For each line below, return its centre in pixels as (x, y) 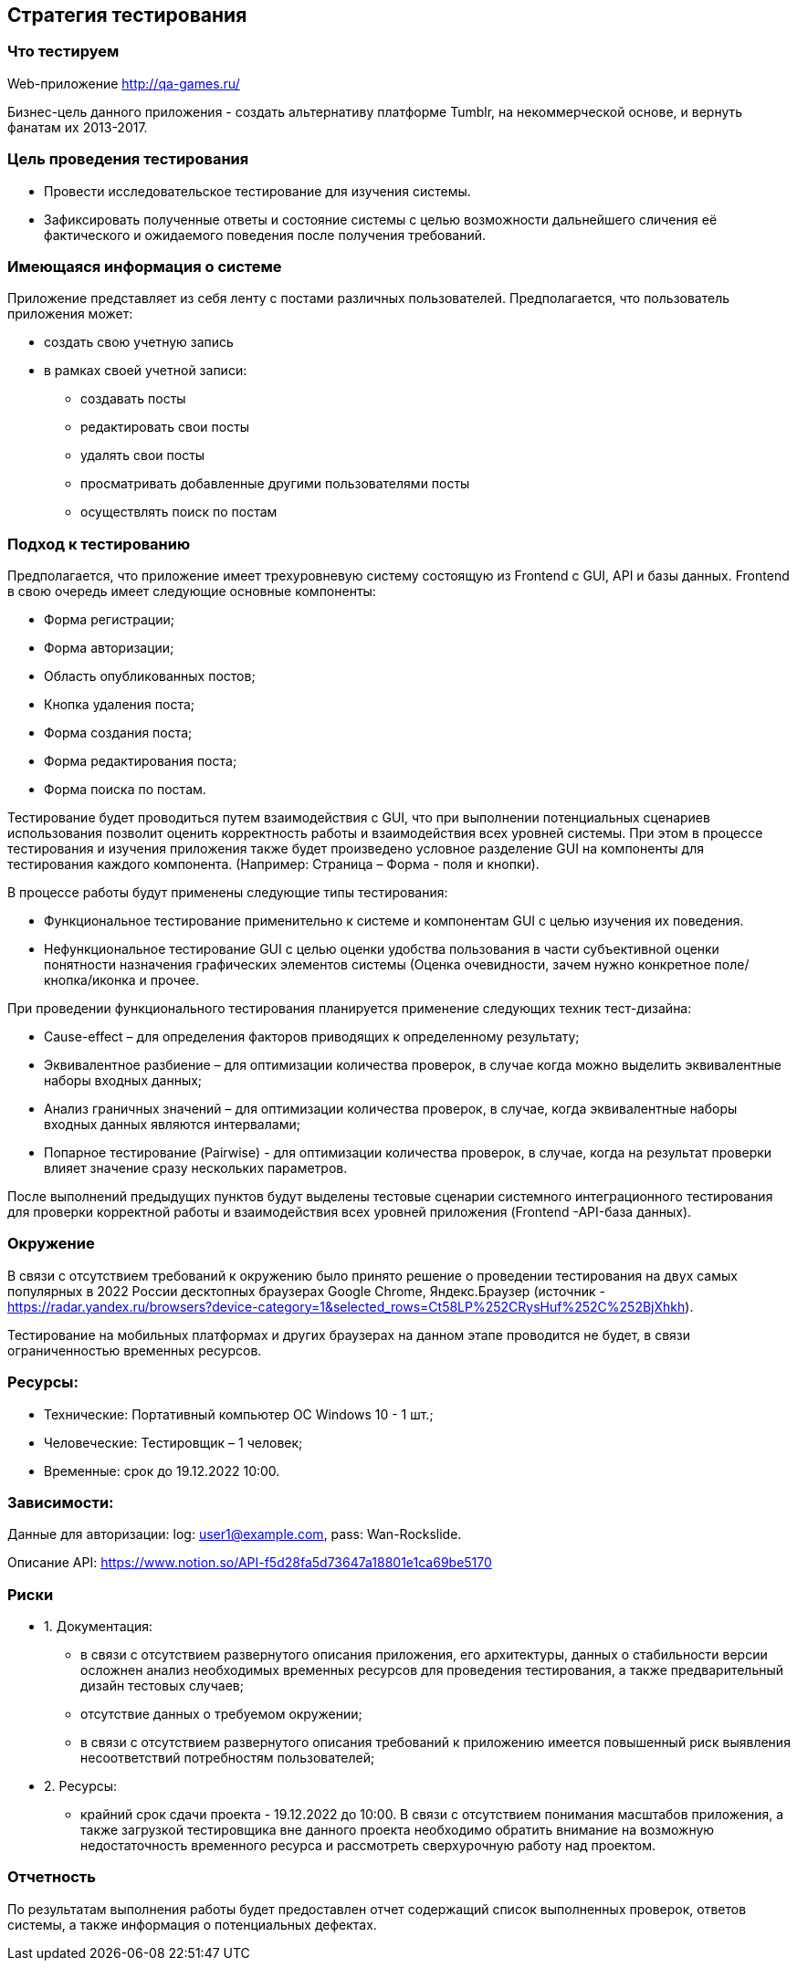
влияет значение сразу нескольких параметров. (196, 1168)
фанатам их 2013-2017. (78, 127)
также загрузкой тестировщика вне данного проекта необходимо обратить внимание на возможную (398, 1830)
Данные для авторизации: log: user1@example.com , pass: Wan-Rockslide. (235, 1534)
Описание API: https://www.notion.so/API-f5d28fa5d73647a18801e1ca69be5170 (250, 1563)
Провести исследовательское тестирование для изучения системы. (257, 191)
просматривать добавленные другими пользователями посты (275, 484)
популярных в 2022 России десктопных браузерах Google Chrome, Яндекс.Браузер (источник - (306, 1291)
